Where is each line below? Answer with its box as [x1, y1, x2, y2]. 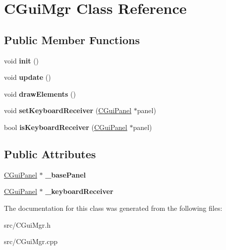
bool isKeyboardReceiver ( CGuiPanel [4, 122, 127, 132]
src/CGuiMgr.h [4, 219, 51, 230]
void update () [4, 72, 51, 82]
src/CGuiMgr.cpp [4, 236, 57, 247]
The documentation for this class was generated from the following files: [4, 202, 223, 213]
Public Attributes [4, 146, 96, 161]
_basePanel [45, 169, 86, 180]
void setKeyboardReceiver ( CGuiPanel [4, 105, 132, 116]
